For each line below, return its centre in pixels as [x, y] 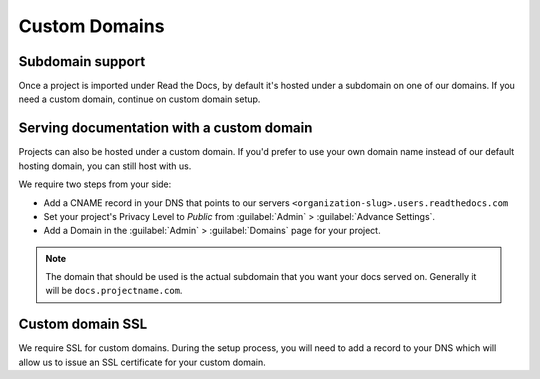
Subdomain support [82, 61]
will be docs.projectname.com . [114, 291]
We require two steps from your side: [95, 184]
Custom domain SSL [83, 324]
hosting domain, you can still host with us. [105, 166]
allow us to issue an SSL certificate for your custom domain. [142, 362]
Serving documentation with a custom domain [165, 128]
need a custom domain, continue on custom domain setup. [139, 99]
